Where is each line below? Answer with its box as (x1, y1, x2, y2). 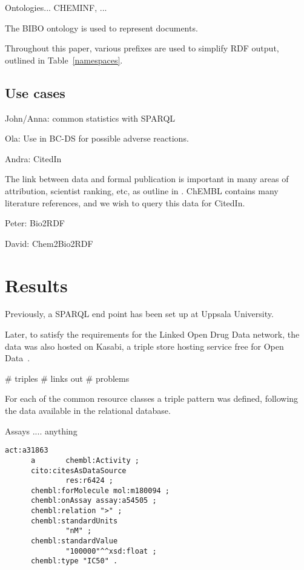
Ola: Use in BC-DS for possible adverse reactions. (5, 132, 189, 145)
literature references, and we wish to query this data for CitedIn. (5, 196, 245, 209)
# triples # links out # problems (5, 372, 130, 384)
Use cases (5, 83, 65, 102)
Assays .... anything (5, 424, 78, 437)
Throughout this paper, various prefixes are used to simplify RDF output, (5, 42, 279, 54)
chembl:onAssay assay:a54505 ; (30, 496, 157, 505)
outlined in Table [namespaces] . (5, 53, 123, 66)
